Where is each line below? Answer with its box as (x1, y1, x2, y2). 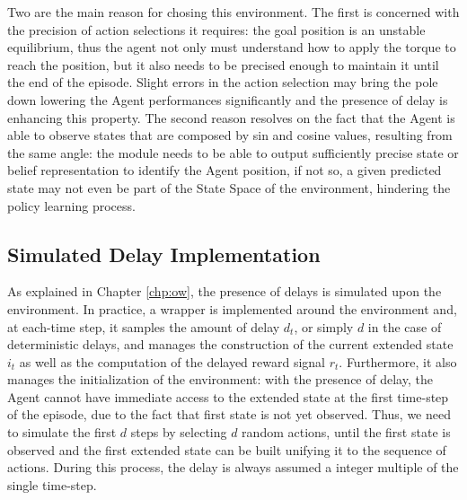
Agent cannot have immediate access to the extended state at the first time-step (7, 387, 449, 406)
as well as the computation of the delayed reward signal (19, 352, 326, 371)
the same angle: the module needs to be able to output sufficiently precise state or (7, 143, 459, 162)
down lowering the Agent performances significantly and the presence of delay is (7, 90, 448, 109)
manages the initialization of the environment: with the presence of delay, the (7, 370, 433, 389)
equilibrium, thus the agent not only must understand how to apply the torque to (7, 38, 456, 57)
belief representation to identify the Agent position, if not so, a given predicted (7, 161, 442, 180)
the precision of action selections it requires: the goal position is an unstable (7, 20, 426, 39)
